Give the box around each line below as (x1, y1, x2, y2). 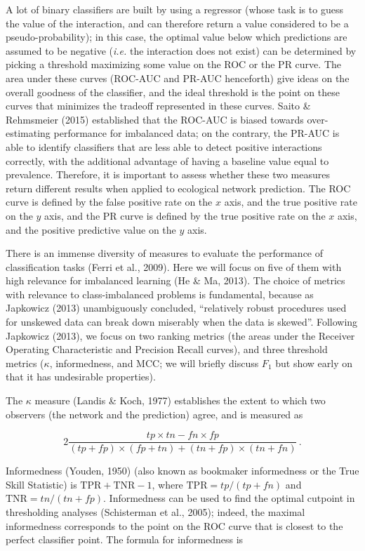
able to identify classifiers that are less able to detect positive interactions (6, 139, 322, 154)
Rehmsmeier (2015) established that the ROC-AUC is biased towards (6, 112, 304, 126)
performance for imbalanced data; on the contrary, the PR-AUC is (53, 126, 340, 140)
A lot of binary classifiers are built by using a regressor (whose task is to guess (6, 2, 343, 16)
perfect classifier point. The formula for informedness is (6, 532, 244, 547)
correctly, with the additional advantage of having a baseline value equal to (6, 153, 329, 168)
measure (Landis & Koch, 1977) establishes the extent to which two (34, 393, 326, 408)
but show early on (275, 355, 353, 370)
